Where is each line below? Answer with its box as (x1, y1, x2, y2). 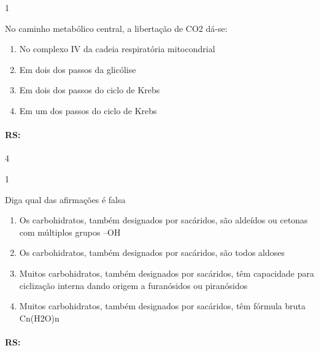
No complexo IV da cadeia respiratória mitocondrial (19, 42, 215, 55)
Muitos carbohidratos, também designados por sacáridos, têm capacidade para (19, 266, 314, 279)
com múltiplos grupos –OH (19, 225, 121, 238)
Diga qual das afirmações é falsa (5, 193, 126, 206)
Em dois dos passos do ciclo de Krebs (19, 83, 160, 96)
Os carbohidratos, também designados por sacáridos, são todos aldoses (19, 246, 285, 259)
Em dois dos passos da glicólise (19, 63, 136, 75)
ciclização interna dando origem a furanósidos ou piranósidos (19, 279, 248, 291)
